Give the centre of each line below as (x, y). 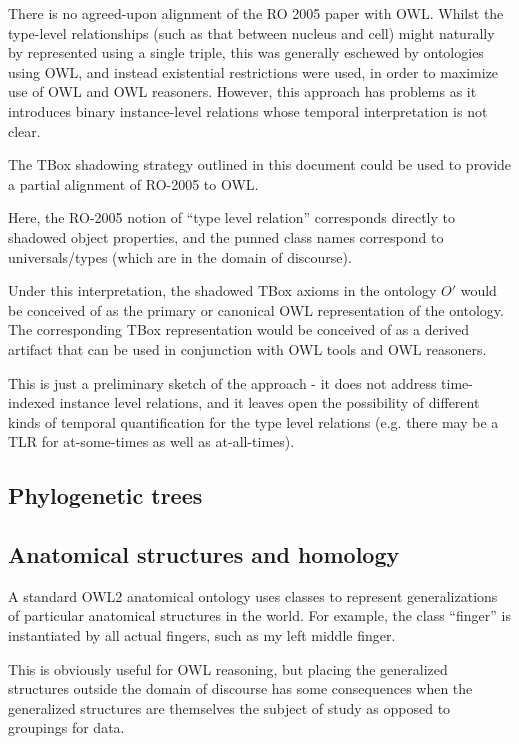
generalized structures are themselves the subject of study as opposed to (229, 707)
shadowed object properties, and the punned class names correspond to (226, 236)
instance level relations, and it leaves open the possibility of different (269, 402)
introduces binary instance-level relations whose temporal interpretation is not (248, 110)
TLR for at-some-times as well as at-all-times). (151, 441)
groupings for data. (66, 727)
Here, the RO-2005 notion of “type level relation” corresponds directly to (231, 217)
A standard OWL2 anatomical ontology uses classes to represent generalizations (253, 595)
